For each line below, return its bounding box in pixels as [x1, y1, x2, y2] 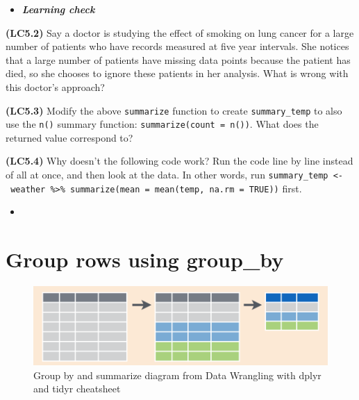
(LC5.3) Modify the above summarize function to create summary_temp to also [6, 103, 342, 117]
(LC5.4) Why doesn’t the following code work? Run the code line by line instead [6, 153, 353, 168]
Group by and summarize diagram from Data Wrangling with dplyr [33, 367, 322, 382]
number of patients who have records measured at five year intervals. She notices [6, 39, 349, 53]
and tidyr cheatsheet [33, 381, 121, 396]
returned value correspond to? [6, 130, 133, 144]
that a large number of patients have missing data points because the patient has [6, 52, 351, 67]
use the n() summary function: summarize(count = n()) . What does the [6, 117, 319, 131]
